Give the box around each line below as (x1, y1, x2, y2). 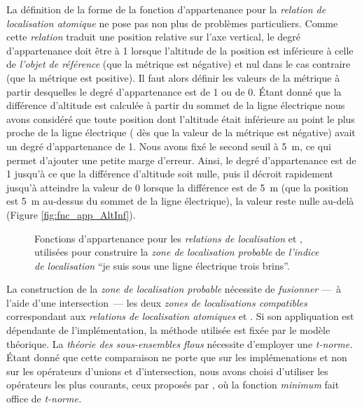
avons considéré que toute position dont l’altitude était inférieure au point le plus (6, 111, 355, 126)
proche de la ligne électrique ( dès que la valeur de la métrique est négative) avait (6, 125, 356, 140)
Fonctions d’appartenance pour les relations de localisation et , (34, 231, 302, 245)
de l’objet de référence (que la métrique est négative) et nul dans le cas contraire (6, 57, 351, 71)
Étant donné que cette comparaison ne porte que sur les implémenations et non (6, 350, 347, 365)
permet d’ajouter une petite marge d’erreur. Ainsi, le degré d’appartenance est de (6, 152, 356, 167)
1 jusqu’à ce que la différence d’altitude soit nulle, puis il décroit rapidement (6, 166, 334, 181)
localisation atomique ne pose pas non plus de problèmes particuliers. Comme (6, 15, 338, 30)
